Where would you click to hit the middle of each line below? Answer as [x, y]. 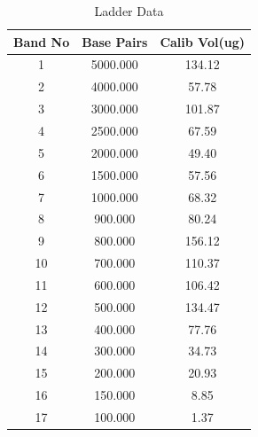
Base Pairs [115, 41]
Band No [42, 41]
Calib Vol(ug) [202, 41]
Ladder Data [129, 11]
